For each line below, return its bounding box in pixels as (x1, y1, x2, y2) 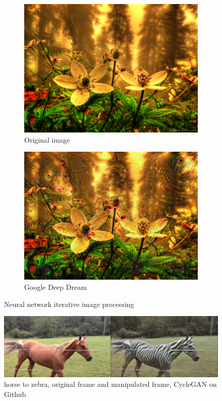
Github (4, 388, 26, 399)
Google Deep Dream (24, 281, 87, 292)
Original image (24, 134, 70, 145)
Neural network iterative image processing (4, 298, 134, 309)
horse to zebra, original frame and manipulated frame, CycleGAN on (4, 379, 217, 389)
